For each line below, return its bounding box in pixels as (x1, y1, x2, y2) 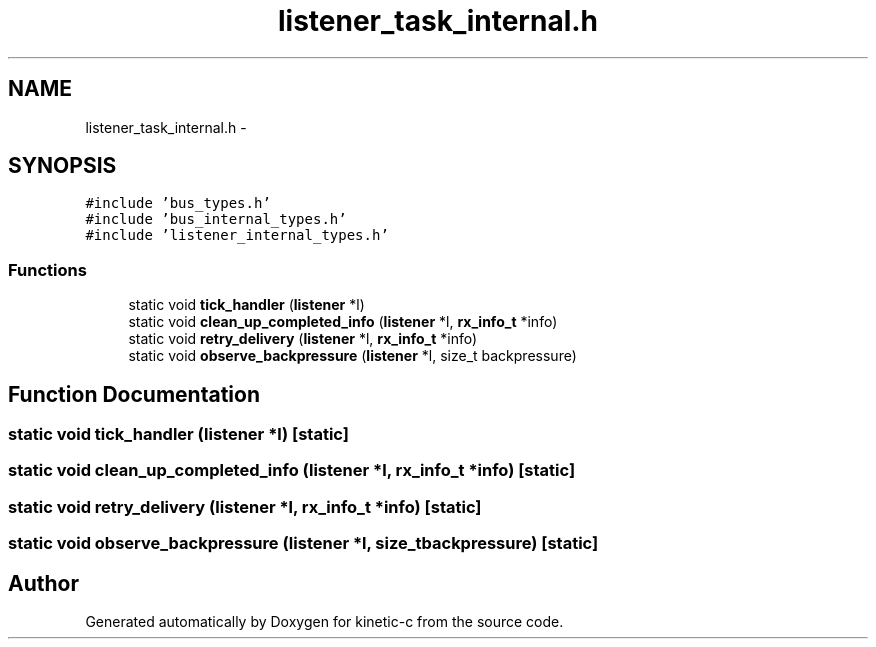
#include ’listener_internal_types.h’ (85, 227, 389, 244)
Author (8, 570, 79, 596)
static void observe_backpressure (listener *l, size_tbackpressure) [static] (8, 533, 599, 554)
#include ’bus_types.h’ (85, 195, 271, 212)
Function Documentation (8, 381, 260, 407)
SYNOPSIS (8, 153, 117, 179)
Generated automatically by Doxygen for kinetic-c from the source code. (85, 613, 564, 630)
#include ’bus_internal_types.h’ (85, 211, 347, 228)
